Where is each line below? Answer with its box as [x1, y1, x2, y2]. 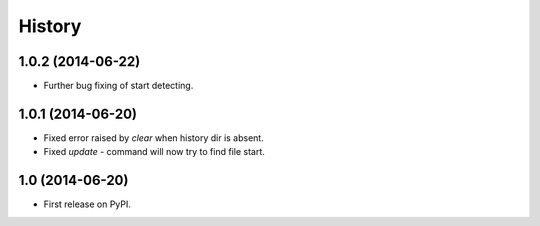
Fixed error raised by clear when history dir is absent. [43, 131, 264, 144]
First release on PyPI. [43, 198, 132, 210]
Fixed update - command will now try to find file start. [43, 146, 265, 158]
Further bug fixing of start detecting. [43, 80, 194, 92]
